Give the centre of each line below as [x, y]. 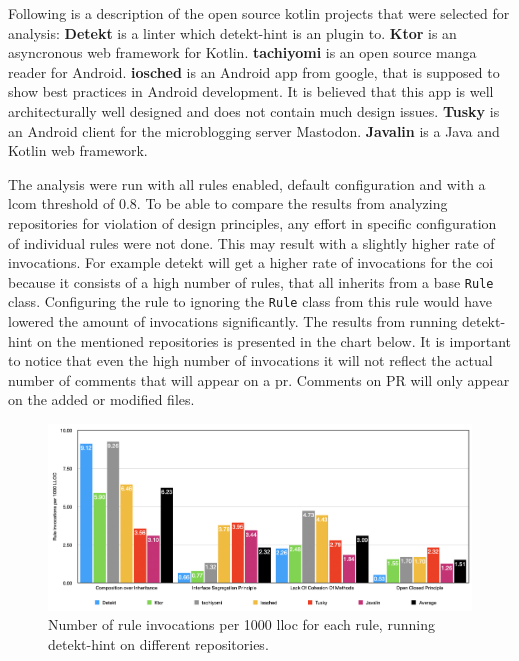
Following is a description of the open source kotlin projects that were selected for [259, 13]
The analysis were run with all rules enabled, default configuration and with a [247, 183]
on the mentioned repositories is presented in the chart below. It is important [274, 340]
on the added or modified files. [101, 399]
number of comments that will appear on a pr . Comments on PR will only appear [259, 379]
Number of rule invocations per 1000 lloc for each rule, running [241, 624]
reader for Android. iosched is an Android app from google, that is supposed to [254, 71]
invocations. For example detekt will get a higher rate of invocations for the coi [251, 262]
